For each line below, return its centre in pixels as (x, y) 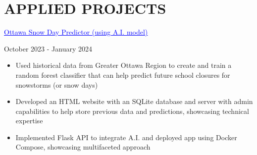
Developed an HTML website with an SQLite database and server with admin (134, 101)
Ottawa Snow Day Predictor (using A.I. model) (76, 32)
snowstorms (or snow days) (57, 84)
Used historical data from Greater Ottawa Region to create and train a (124, 65)
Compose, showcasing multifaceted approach (83, 147)
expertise (29, 121)
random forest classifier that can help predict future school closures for (123, 75)
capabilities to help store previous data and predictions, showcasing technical (132, 111)
